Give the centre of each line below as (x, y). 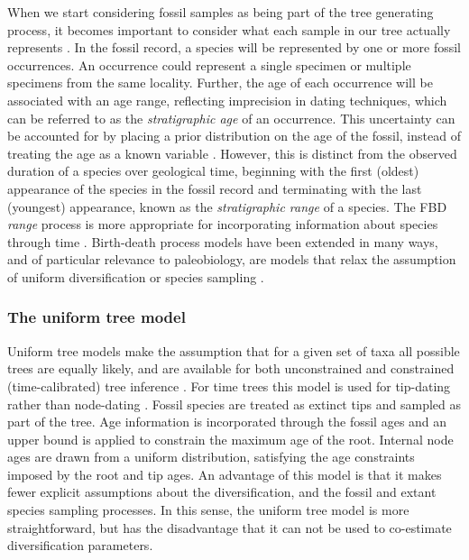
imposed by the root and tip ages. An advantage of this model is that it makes (225, 474)
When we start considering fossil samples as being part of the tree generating (221, 12)
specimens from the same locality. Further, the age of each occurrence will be (220, 83)
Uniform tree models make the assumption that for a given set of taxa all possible (234, 350)
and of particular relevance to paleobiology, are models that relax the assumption (232, 259)
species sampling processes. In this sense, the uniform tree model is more (208, 510)
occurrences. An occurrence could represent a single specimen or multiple (209, 64)
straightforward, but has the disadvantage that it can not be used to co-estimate (230, 527)
